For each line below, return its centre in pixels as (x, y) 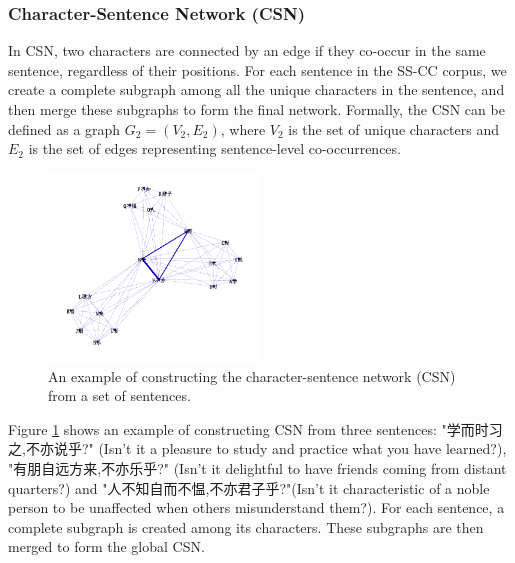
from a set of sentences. (119, 395)
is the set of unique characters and (393, 128)
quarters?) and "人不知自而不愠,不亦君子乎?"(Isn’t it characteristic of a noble (249, 487)
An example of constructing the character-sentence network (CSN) (252, 375)
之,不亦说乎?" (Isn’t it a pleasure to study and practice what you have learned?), (257, 448)
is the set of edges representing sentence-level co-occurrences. (214, 148)
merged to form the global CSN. (106, 546)
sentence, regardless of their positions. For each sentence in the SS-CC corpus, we (257, 69)
